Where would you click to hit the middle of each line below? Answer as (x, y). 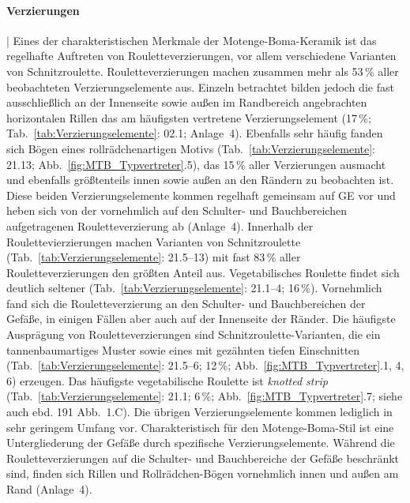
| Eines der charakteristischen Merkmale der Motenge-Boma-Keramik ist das (192, 40)
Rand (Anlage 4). (49, 489)
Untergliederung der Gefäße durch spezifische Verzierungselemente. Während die (201, 443)
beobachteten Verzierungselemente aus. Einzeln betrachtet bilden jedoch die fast (200, 86)
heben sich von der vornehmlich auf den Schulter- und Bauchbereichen (177, 210)
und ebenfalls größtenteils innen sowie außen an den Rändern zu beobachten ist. (200, 180)
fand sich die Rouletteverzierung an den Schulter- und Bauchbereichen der (186, 303)
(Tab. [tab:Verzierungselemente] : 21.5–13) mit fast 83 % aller (154, 257)
